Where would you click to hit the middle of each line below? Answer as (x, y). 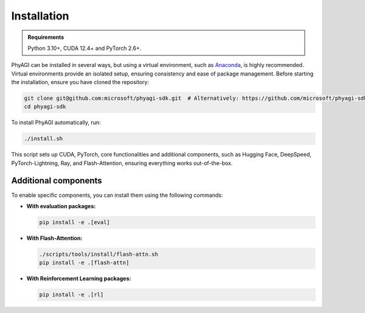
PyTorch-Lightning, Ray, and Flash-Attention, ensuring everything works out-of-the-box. (122, 163)
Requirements (46, 37)
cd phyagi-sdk (45, 107)
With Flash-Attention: (54, 238)
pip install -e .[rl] (71, 295)
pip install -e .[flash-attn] (84, 263)
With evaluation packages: (61, 206)
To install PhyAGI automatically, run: (56, 122)
